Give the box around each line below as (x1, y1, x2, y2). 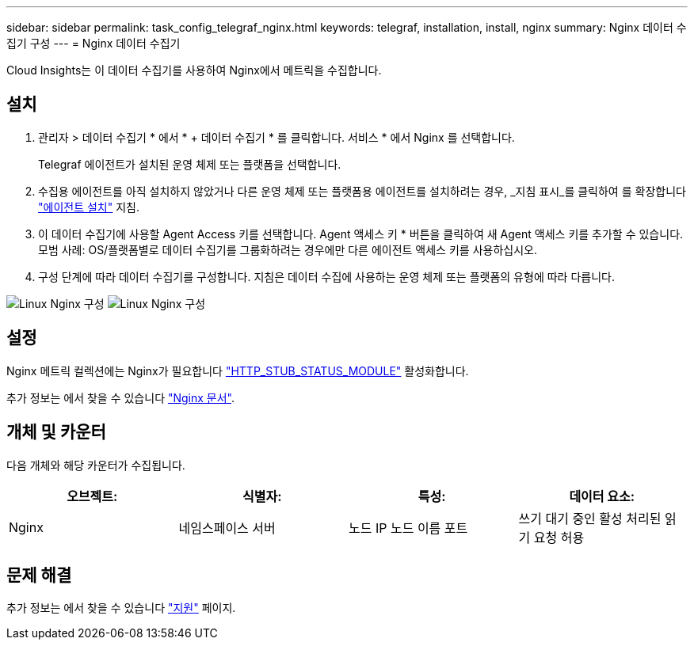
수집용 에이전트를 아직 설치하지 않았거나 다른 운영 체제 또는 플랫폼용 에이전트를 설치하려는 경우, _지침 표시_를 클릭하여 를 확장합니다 (38, 184, 686, 198)
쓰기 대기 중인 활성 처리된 (518, 510, 662, 526)
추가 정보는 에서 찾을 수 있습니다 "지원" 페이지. (6, 601, 236, 615)
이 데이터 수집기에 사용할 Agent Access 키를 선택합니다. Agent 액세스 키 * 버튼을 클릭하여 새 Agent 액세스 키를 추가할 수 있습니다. (38, 226, 684, 241)
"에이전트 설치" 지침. (38, 199, 139, 214)
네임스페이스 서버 (178, 519, 276, 536)
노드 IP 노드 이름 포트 (349, 519, 468, 536)
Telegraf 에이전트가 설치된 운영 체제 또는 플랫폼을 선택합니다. (38, 157, 341, 171)
